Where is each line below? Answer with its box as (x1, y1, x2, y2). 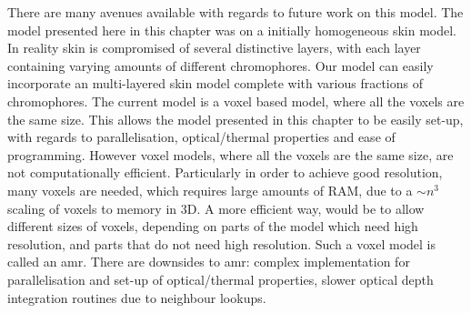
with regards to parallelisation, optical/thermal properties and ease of (7, 127, 396, 146)
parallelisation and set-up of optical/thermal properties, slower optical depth (7, 269, 434, 288)
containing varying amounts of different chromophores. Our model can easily (7, 56, 434, 75)
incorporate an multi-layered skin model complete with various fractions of (7, 74, 423, 93)
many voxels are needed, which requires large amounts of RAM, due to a (7, 180, 413, 199)
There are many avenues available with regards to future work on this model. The (7, 3, 464, 21)
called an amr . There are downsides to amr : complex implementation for (7, 252, 410, 271)
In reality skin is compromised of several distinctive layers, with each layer (7, 38, 421, 57)
